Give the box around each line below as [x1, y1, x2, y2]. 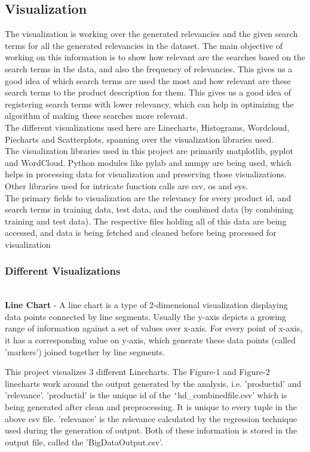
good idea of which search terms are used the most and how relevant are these [5, 74, 291, 87]
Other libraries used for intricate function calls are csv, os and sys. [5, 179, 248, 192]
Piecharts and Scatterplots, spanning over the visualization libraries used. [5, 133, 274, 145]
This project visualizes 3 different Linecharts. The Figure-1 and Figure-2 [5, 365, 270, 378]
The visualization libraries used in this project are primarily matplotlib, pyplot [5, 144, 293, 157]
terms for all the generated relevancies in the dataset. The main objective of [5, 39, 283, 51]
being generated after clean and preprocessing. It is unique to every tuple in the [5, 401, 297, 413]
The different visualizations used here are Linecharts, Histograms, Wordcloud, [5, 121, 290, 133]
